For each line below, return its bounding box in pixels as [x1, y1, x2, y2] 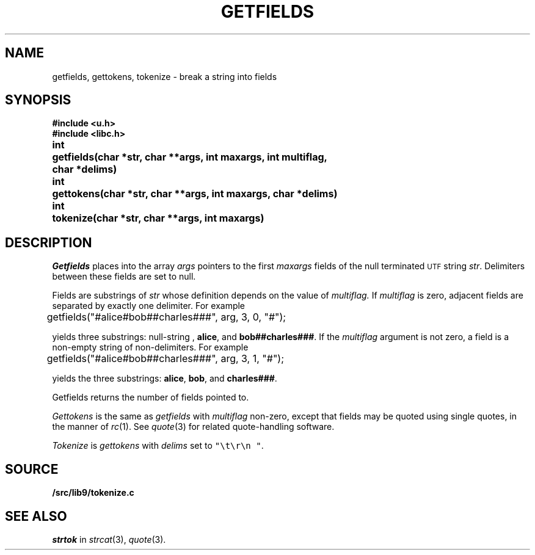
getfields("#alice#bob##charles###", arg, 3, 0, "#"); [46, 311, 286, 324]
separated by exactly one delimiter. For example [52, 300, 246, 311]
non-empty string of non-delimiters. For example [52, 342, 249, 353]
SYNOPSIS [5, 92, 71, 108]
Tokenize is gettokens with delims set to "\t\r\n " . [52, 440, 264, 451]
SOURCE [5, 461, 59, 477]
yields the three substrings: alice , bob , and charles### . [52, 373, 277, 384]
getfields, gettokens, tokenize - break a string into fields [52, 71, 277, 82]
